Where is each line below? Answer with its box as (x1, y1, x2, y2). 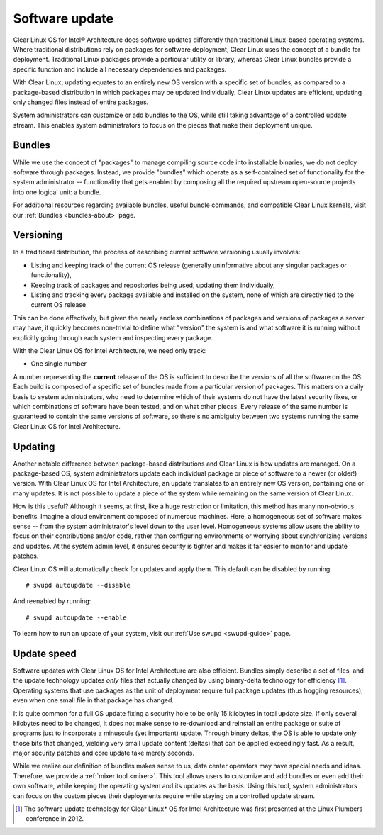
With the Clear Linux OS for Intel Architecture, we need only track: (13, 346, 206, 354)
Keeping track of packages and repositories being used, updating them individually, (30, 281, 275, 289)
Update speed (13, 647, 77, 659)
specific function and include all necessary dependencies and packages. (13, 65, 227, 74)
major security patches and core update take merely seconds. (13, 749, 195, 758)
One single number (30, 359, 87, 368)
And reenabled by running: (13, 597, 91, 605)
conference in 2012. (26, 814, 84, 823)
